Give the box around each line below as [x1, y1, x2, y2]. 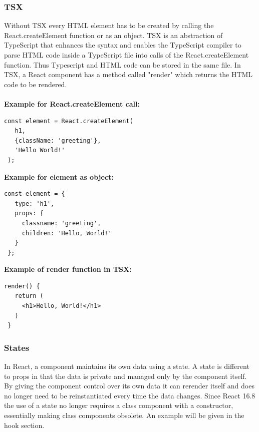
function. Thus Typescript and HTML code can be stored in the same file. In [4, 59, 241, 70]
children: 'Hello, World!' [22, 229, 112, 237]
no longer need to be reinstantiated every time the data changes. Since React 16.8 [4, 390, 255, 400]
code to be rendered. [4, 79, 67, 89]
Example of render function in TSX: [4, 264, 132, 274]
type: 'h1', [15, 200, 55, 207]
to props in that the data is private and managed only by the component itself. [4, 370, 247, 381]
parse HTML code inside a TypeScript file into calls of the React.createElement [4, 50, 249, 60]
